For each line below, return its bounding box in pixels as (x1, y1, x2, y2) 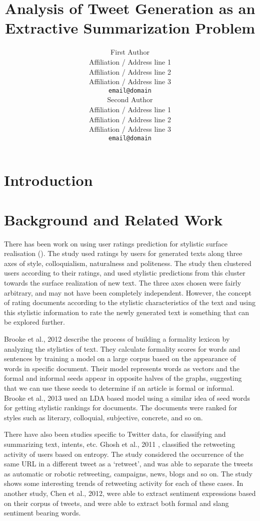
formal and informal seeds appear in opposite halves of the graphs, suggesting (4, 373, 242, 383)
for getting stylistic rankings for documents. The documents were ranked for (4, 402, 237, 413)
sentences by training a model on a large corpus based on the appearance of (4, 353, 236, 364)
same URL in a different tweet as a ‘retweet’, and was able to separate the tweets (4, 458, 253, 469)
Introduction (4, 170, 93, 190)
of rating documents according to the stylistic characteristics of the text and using (4, 297, 256, 308)
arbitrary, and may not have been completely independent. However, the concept (4, 287, 251, 298)
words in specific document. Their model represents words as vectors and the (4, 363, 239, 373)
